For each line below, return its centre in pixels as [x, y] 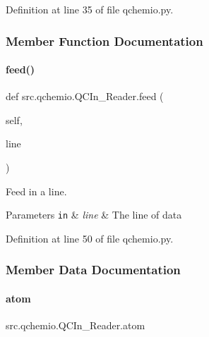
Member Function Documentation [104, 41]
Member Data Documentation [93, 270]
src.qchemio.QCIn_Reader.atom [76, 325]
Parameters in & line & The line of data [94, 215]
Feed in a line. [36, 191]
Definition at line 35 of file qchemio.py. [90, 9]
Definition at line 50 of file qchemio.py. [90, 238]
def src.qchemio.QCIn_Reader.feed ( [85, 96]
